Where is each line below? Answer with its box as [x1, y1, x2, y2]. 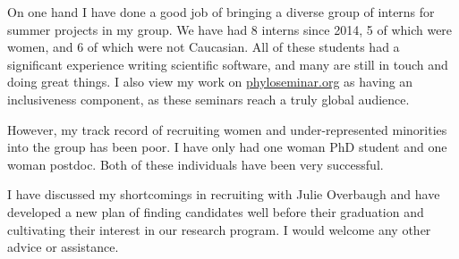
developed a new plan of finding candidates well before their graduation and [7, 202, 424, 221]
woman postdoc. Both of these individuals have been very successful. [7, 155, 384, 173]
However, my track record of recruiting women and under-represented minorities [7, 120, 447, 138]
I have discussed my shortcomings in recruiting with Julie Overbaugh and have [7, 185, 440, 204]
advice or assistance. [7, 238, 119, 256]
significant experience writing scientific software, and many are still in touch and [7, 54, 448, 73]
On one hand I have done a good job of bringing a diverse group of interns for [7, 3, 435, 21]
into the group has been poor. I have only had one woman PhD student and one [7, 138, 447, 156]
